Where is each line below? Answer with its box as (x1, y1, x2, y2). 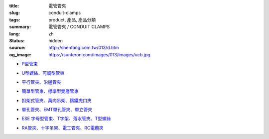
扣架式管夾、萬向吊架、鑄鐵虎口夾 (21, 97, 92, 103)
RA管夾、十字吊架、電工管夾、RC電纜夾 (21, 125, 104, 131)
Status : (9, 37, 25, 43)
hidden (48, 37, 63, 43)
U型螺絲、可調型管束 (21, 70, 65, 76)
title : (9, 3, 19, 8)
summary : (9, 24, 31, 30)
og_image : (9, 51, 32, 57)
